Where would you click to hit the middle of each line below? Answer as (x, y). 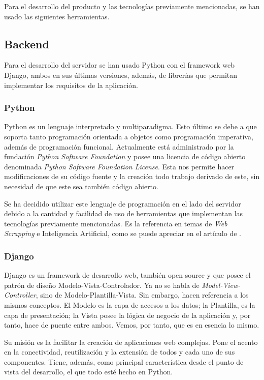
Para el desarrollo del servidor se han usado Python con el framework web (120, 65)
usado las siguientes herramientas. (57, 16)
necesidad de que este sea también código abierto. (81, 186)
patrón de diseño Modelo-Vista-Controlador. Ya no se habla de (102, 285)
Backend (27, 43)
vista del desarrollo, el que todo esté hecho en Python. (89, 372)
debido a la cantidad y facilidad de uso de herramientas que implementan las (124, 213)
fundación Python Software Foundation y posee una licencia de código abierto (125, 156)
